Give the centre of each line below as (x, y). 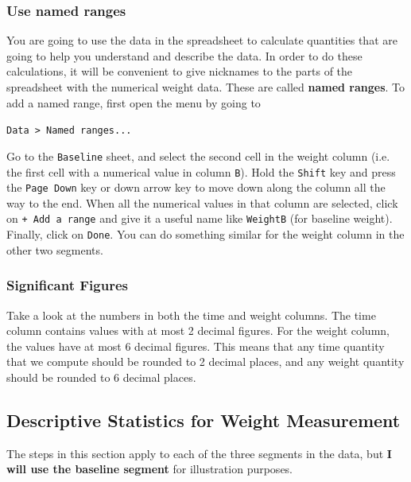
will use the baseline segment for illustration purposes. (150, 469)
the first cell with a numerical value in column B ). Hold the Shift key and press (201, 171)
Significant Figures (67, 285)
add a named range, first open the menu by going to (134, 102)
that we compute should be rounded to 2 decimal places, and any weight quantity (205, 361)
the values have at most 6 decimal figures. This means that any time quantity (196, 346)
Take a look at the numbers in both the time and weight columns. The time (191, 315)
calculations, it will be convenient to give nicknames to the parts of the (180, 71)
